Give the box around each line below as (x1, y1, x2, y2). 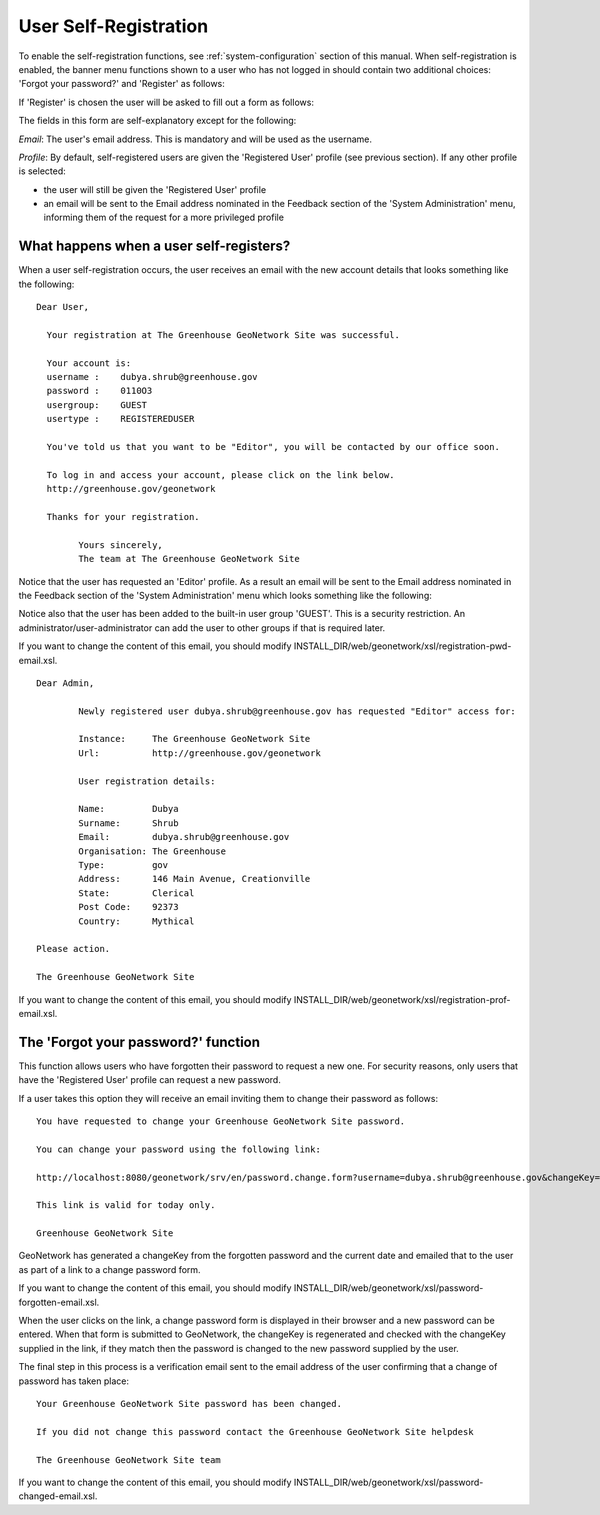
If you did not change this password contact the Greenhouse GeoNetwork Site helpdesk (36, 1426, 474, 1437)
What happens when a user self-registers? (18, 238, 291, 255)
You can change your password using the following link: (36, 1143, 322, 1155)
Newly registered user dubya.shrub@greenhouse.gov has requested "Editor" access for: (78, 705, 517, 717)
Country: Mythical (78, 915, 195, 927)
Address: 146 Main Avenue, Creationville (78, 873, 311, 885)
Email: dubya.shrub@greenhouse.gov (78, 831, 290, 843)
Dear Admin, (36, 677, 95, 689)
